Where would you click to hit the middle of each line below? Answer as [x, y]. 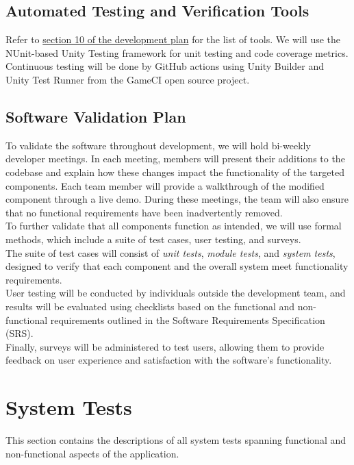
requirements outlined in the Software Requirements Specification [188, 319]
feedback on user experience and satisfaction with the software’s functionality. [169, 360]
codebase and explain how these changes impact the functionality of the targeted [175, 172]
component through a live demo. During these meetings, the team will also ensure [177, 199]
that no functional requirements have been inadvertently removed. [144, 212]
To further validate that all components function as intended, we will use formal [174, 226]
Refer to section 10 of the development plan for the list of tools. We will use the [173, 39]
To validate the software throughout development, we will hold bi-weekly [158, 145]
